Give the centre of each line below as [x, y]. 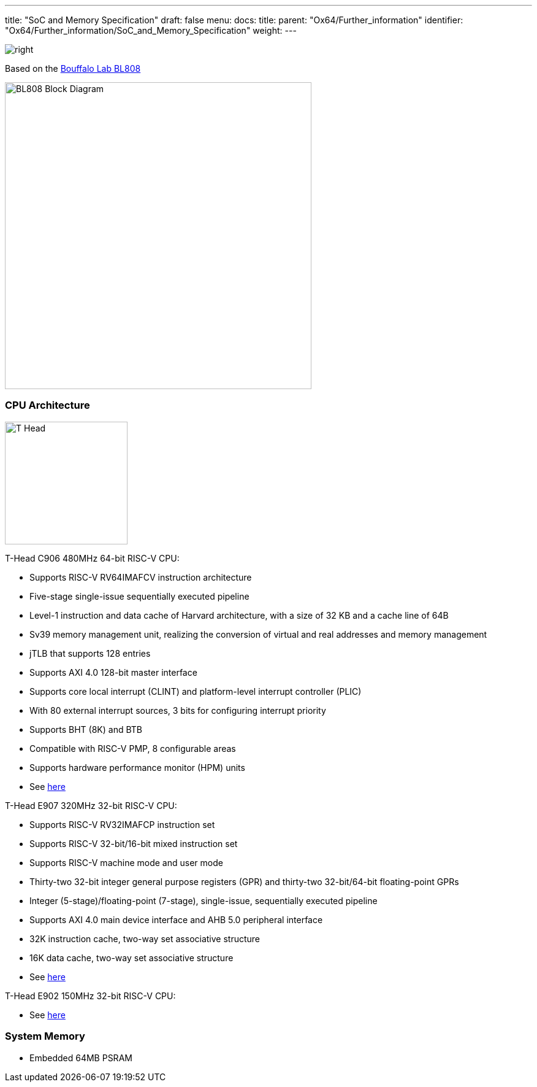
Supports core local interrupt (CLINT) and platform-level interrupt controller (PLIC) [196, 691]
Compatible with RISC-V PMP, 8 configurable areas [133, 748]
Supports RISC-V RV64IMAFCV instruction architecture [141, 577]
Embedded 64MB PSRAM [81, 1058]
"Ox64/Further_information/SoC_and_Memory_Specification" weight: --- [151, 30]
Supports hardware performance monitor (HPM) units [137, 767]
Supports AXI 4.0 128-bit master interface [113, 672]
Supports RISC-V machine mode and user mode [126, 862]
